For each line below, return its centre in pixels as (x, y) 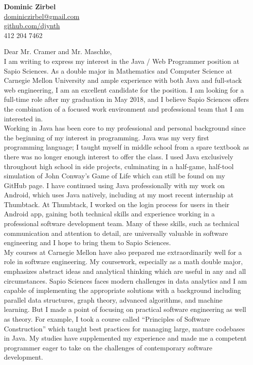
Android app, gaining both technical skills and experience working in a (109, 214)
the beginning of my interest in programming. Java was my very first (107, 137)
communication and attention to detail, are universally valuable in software (116, 233)
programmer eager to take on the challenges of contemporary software (108, 347)
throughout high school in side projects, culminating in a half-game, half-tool (119, 166)
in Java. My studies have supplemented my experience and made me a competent (125, 338)
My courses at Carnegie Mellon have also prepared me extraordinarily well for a (123, 252)
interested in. (23, 118)
